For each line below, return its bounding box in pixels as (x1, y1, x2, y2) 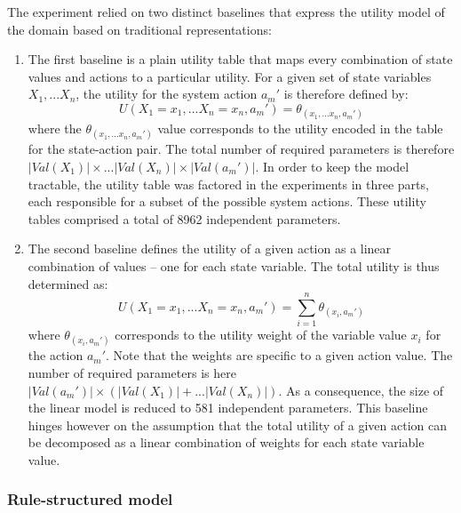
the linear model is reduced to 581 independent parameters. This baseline (28, 398, 428, 417)
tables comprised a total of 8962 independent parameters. (28, 209, 341, 228)
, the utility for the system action (76, 84, 258, 103)
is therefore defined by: (283, 84, 409, 103)
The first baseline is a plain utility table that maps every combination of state (28, 50, 453, 68)
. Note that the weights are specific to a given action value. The (106, 346, 453, 365)
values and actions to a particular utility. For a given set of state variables (28, 67, 432, 85)
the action (28, 346, 83, 365)
